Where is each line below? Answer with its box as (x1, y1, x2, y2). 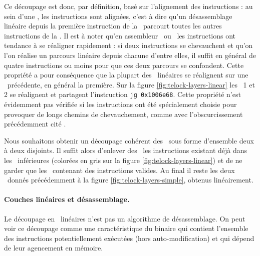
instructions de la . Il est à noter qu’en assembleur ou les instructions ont (4, 30, 235, 40)
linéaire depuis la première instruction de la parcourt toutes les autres (4, 20, 222, 31)
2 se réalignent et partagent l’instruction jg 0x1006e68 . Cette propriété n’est (4, 89, 241, 99)
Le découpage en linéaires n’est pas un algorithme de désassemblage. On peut (4, 213, 245, 223)
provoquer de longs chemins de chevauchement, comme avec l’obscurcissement (4, 108, 243, 119)
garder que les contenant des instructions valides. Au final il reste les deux (4, 164, 235, 175)
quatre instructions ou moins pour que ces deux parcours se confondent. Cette (4, 59, 244, 70)
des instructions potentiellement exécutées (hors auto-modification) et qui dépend (4, 232, 254, 243)
